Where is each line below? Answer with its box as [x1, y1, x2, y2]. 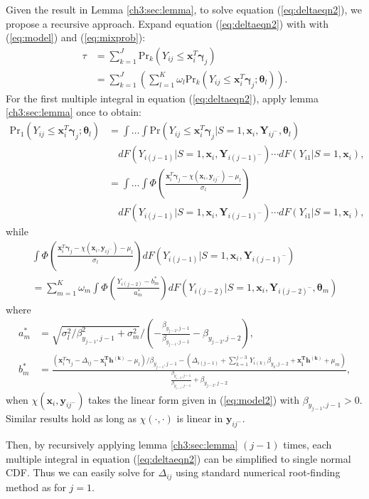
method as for [6, 479, 66, 494]
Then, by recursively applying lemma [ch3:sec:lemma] [6, 437, 238, 452]
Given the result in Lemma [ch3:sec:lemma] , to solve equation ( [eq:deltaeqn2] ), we [6, 2, 363, 16]
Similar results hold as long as [6, 411, 137, 426]
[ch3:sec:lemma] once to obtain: [6, 104, 142, 119]
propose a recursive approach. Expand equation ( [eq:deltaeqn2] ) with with [6, 16, 329, 31]
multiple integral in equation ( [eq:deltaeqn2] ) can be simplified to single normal [6, 451, 351, 466]
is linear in [176, 411, 223, 426]
